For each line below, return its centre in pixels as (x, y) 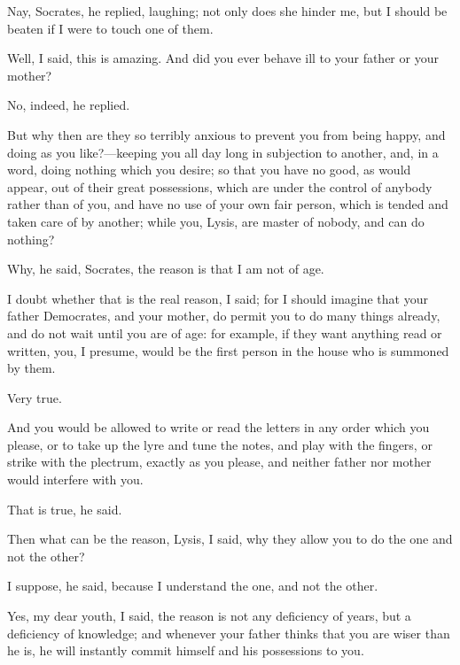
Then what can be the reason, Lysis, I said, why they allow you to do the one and (230, 539)
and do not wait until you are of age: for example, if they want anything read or (225, 332)
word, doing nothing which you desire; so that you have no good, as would (209, 170)
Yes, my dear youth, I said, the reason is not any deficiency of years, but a (209, 616)
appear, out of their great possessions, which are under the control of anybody (220, 186)
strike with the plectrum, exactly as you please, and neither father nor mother (219, 462)
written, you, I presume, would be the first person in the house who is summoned (228, 350)
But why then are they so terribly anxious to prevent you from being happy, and (226, 134)
